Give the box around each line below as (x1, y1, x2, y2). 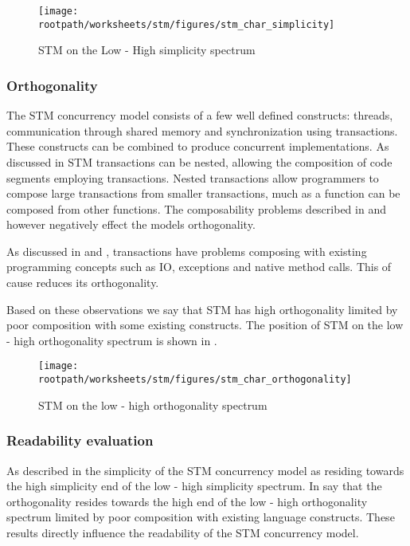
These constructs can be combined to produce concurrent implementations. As (6, 138, 389, 155)
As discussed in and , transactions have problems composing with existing (6, 242, 367, 259)
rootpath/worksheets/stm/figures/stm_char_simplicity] (38, 18, 335, 30)
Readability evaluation (6, 430, 154, 450)
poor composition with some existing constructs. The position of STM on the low (6, 316, 404, 333)
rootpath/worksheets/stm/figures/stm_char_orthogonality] (38, 374, 352, 386)
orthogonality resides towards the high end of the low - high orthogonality (6, 493, 368, 509)
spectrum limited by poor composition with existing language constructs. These (6, 509, 395, 525)
